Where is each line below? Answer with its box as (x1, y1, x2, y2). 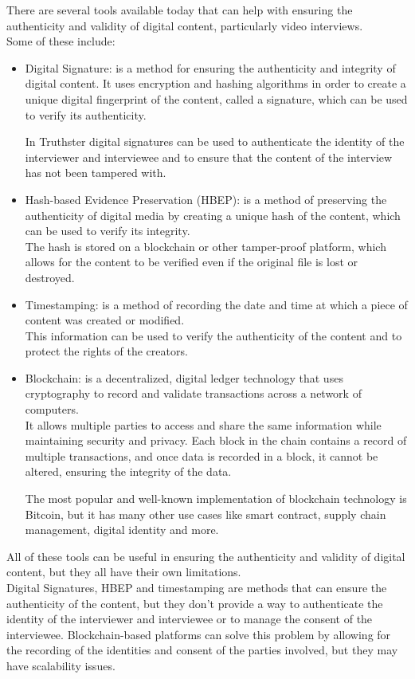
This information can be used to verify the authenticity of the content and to (25, 327, 402, 343)
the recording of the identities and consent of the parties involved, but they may (6, 642, 398, 658)
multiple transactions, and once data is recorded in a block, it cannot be (25, 447, 378, 464)
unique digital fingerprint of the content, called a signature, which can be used (25, 90, 408, 107)
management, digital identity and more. (25, 521, 219, 538)
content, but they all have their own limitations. (6, 563, 241, 580)
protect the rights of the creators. (25, 343, 188, 359)
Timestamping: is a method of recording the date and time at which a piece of (25, 296, 408, 312)
